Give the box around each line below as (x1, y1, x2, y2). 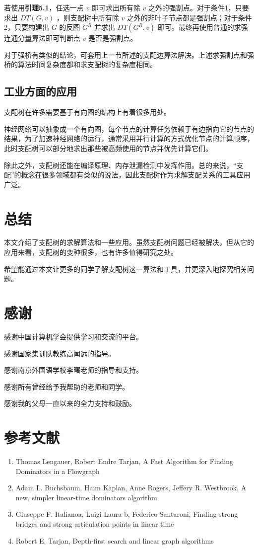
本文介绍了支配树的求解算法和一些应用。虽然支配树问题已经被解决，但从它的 (4, 237, 254, 247)
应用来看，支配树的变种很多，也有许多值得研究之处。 (4, 247, 178, 257)
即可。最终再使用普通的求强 (157, 22, 248, 32)
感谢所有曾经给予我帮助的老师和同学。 (4, 381, 129, 392)
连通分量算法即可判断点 (4, 33, 80, 43)
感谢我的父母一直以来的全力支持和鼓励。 (4, 398, 136, 408)
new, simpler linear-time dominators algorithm (15, 492, 157, 502)
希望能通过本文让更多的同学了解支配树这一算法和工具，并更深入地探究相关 (4, 263, 247, 274)
